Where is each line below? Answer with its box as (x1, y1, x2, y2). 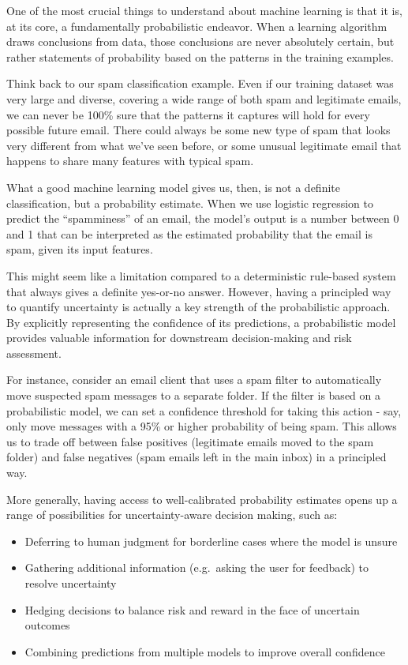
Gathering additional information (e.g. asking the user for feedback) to (24, 559, 369, 576)
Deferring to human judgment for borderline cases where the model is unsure (24, 532, 398, 549)
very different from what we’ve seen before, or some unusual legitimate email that (6, 137, 402, 153)
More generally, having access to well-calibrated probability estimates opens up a (6, 490, 398, 507)
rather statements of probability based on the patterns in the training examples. (6, 48, 394, 65)
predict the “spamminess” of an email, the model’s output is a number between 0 (6, 210, 399, 227)
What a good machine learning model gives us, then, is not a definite (6, 178, 340, 195)
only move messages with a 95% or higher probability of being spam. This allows (6, 418, 397, 434)
